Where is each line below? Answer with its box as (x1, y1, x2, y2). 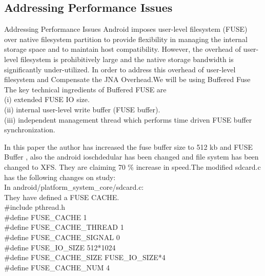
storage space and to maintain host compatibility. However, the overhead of (4, 44, 241, 54)
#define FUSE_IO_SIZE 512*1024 (4, 242, 116, 252)
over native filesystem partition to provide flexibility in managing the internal (4, 33, 248, 44)
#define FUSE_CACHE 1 (4, 211, 87, 222)
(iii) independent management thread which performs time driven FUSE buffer (4, 114, 252, 125)
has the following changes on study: (4, 171, 116, 182)
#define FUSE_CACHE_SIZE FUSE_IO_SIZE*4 (4, 252, 166, 263)
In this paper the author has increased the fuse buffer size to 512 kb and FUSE (4, 141, 253, 152)
